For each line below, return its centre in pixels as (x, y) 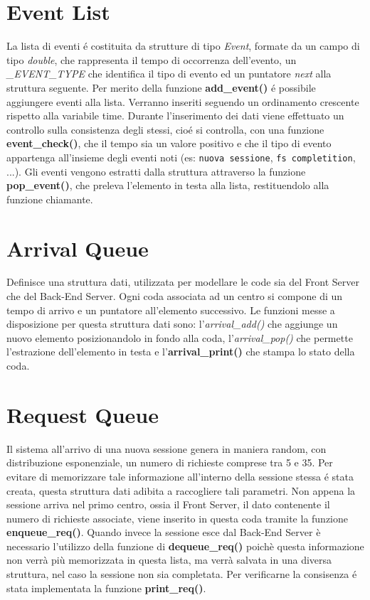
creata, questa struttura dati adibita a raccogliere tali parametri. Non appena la (181, 490)
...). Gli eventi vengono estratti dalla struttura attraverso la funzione (156, 171)
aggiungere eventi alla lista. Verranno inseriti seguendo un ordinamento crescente (183, 101)
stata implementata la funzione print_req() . (106, 588)
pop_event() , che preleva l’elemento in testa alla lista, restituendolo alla (168, 185)
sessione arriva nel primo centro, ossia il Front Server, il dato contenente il (168, 504)
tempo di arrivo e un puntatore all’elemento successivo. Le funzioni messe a (171, 310)
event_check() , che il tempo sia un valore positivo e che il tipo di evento (169, 143)
